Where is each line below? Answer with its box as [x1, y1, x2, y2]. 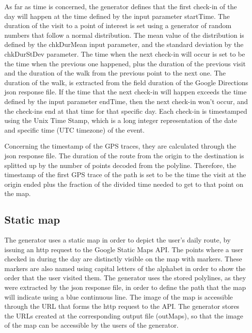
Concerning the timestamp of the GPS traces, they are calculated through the [4, 141, 236, 151]
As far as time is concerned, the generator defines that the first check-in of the [4, 1, 237, 11]
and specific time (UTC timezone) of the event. [4, 124, 145, 135]
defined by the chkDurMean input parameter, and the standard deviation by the [4, 39, 244, 49]
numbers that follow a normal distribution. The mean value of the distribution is [4, 30, 244, 40]
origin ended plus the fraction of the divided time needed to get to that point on [4, 179, 243, 189]
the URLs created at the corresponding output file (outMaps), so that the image [4, 310, 243, 320]
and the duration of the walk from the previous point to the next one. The [4, 68, 226, 78]
